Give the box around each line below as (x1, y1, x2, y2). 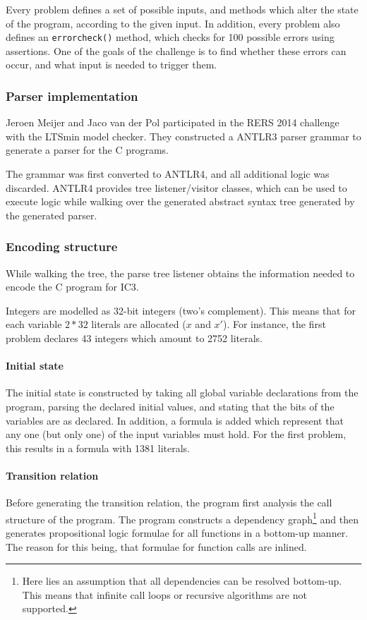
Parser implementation (6, 87, 138, 104)
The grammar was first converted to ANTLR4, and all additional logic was (6, 166, 330, 181)
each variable (6, 317, 62, 332)
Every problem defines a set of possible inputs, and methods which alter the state (6, 2, 359, 16)
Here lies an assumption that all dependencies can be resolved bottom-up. (22, 573, 342, 588)
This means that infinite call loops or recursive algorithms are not (22, 587, 307, 602)
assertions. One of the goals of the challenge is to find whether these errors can (6, 43, 347, 58)
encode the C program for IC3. (6, 279, 139, 294)
